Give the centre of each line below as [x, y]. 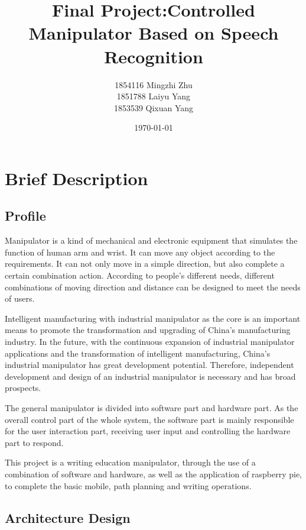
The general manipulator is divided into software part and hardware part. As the [152, 407]
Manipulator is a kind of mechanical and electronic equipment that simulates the [151, 240]
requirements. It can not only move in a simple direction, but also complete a [145, 264]
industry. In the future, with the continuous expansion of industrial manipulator [150, 342]
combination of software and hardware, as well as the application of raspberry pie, [154, 474]
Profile [25, 216]
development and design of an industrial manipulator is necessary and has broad [150, 376]
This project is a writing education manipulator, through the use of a [130, 462]
